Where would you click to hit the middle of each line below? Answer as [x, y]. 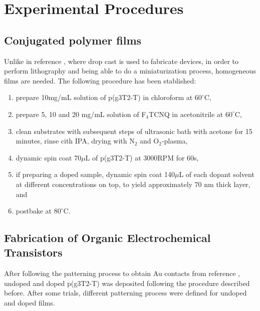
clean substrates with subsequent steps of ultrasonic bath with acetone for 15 [134, 131]
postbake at [34, 211]
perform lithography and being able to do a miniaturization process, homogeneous [130, 71]
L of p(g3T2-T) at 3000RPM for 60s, [142, 157]
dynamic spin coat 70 [49, 157]
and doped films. [30, 303]
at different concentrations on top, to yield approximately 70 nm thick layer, [133, 184]
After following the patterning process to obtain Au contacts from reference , [122, 273]
